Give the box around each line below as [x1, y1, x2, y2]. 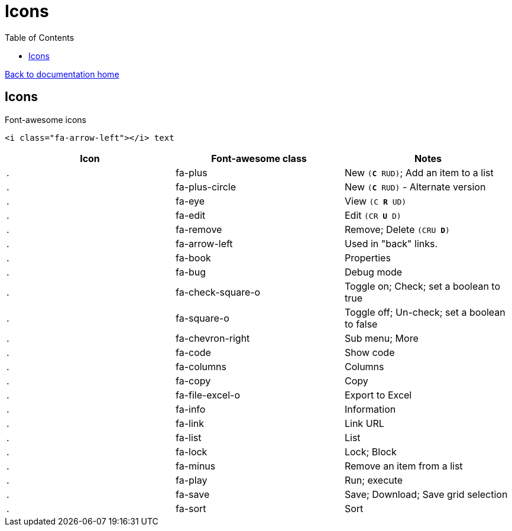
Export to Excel [344, 388, 412, 401]
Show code [344, 346, 395, 358]
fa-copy [175, 374, 211, 387]
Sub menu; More [344, 332, 419, 344]
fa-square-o [175, 312, 229, 324]
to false [344, 318, 378, 330]
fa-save [175, 488, 210, 500]
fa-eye [175, 195, 205, 207]
